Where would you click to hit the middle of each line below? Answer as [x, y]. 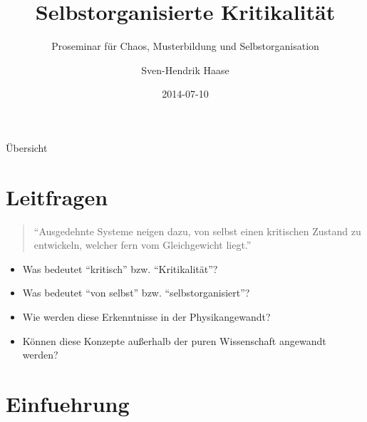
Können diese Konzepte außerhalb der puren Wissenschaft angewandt [174, 340]
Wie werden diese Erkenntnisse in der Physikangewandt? [146, 316]
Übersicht [27, 147]
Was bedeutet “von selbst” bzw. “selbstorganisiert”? [136, 293]
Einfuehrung [68, 403]
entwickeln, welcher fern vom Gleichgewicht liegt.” [143, 245]
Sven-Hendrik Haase [185, 70]
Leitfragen [57, 196]
